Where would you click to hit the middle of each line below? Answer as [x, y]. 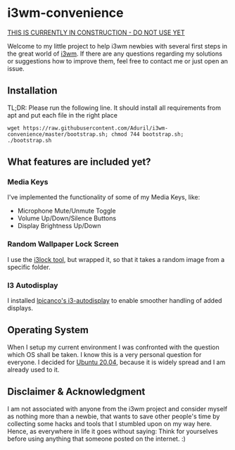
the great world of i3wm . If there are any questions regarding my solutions [115, 54]
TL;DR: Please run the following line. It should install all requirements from [114, 108]
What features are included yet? [79, 162]
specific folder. [29, 267]
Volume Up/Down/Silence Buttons [67, 218]
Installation [32, 90]
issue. [16, 68]
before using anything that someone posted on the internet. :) [97, 439]
